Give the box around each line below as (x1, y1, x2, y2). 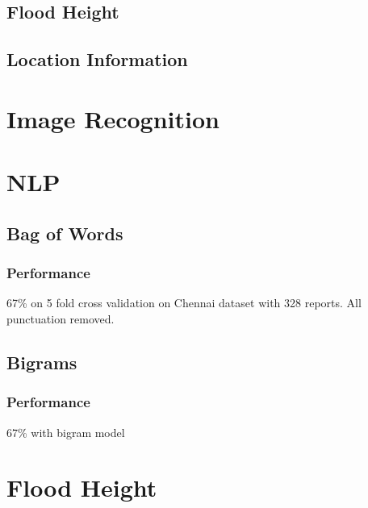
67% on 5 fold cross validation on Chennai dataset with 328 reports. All (6, 294, 362, 311)
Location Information (6, 47, 188, 72)
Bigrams (6, 349, 77, 374)
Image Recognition (6, 102, 220, 135)
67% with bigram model (6, 423, 125, 440)
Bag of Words (6, 220, 123, 245)
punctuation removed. (6, 310, 115, 327)
